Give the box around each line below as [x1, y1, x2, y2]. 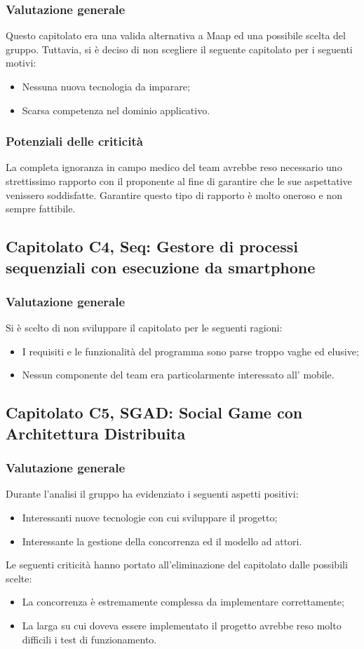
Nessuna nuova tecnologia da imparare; [22, 79, 190, 93]
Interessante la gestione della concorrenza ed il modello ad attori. [22, 533, 302, 548]
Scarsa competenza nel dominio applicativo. [22, 102, 210, 117]
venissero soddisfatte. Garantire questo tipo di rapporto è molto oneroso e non [6, 187, 342, 202]
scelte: [6, 571, 32, 585]
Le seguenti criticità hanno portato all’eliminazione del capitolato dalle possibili [6, 557, 348, 572]
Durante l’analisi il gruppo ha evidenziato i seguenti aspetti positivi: [6, 486, 299, 501]
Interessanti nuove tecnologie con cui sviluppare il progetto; [22, 510, 278, 524]
